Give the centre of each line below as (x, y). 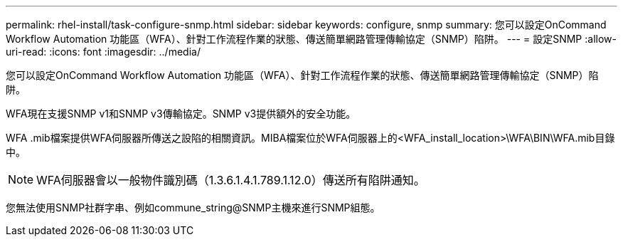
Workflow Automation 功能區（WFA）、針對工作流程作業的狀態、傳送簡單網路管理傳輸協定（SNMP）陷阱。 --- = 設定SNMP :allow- (311, 39)
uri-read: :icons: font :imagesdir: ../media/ (103, 52)
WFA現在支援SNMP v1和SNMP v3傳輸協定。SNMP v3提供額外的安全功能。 (181, 114)
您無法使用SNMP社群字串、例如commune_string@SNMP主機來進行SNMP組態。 (193, 207)
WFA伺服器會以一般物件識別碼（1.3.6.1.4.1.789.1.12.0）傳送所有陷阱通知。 (231, 180)
